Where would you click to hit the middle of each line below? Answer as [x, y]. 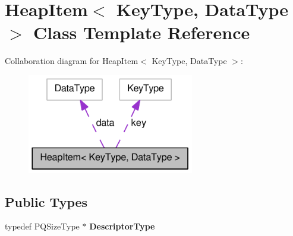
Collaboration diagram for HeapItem [72, 61]
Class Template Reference [142, 32]
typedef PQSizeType [42, 226]
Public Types [46, 201]
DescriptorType [122, 226]
